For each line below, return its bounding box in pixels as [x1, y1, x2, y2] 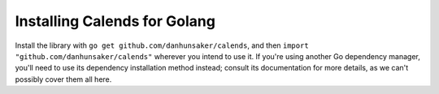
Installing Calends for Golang [15, 12, 215, 30]
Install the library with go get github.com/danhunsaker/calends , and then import [15, 41, 309, 50]
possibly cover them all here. [15, 74, 112, 84]
